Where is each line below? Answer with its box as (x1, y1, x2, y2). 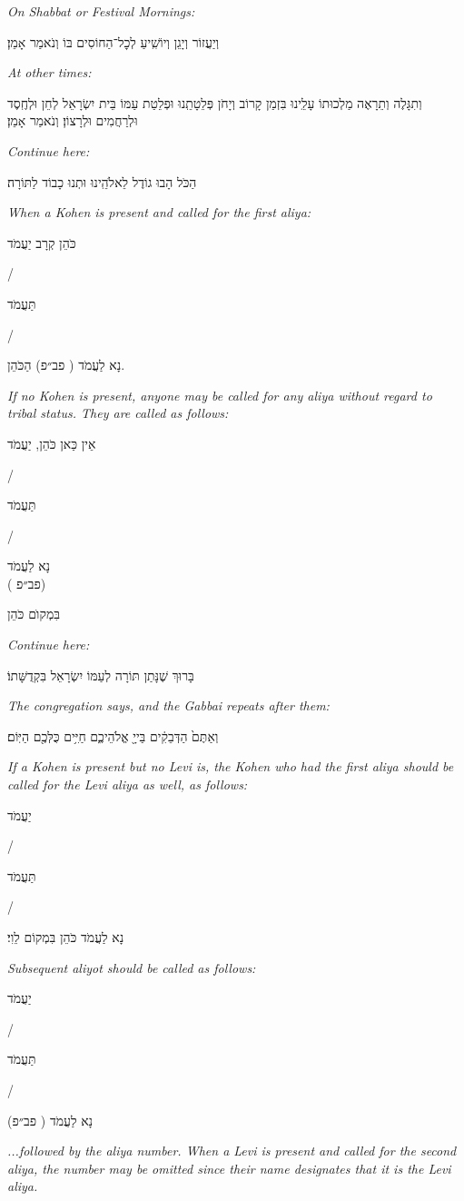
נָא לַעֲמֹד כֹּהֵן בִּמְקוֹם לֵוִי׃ (7, 928, 124, 946)
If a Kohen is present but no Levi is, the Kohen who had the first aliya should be (7, 757, 454, 776)
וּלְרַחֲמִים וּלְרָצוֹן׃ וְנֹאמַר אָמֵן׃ (7, 111, 138, 130)
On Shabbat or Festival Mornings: (7, 2, 195, 20)
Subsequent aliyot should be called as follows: (7, 958, 256, 977)
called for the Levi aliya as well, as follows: (7, 775, 248, 794)
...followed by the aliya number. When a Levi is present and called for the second (7, 1141, 457, 1160)
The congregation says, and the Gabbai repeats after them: (7, 696, 330, 715)
